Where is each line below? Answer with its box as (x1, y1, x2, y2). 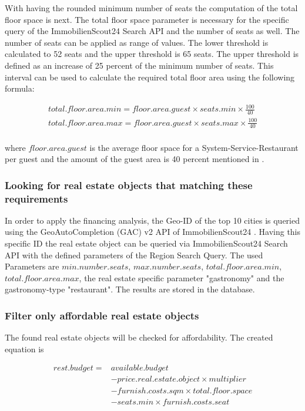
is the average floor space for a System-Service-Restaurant (89, 141, 299, 153)
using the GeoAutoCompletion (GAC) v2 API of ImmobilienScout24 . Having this (5, 225, 301, 238)
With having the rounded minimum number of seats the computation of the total (5, 2, 298, 14)
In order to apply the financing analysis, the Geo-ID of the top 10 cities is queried (5, 214, 300, 226)
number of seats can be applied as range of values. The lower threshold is (5, 36, 269, 48)
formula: (5, 82, 35, 95)
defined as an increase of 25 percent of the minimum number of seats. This (5, 59, 274, 71)
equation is (5, 342, 44, 355)
